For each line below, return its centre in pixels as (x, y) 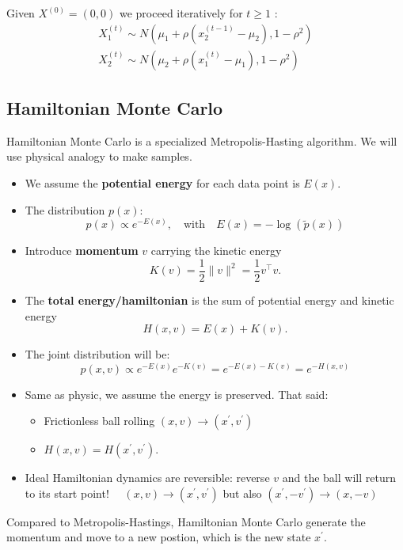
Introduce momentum (82, 250)
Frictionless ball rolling (99, 421)
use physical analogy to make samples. (99, 156)
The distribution (65, 209)
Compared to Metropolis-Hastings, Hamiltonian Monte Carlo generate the (186, 521)
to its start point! (67, 493)
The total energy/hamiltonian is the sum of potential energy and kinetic (209, 300)
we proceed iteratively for (181, 13)
